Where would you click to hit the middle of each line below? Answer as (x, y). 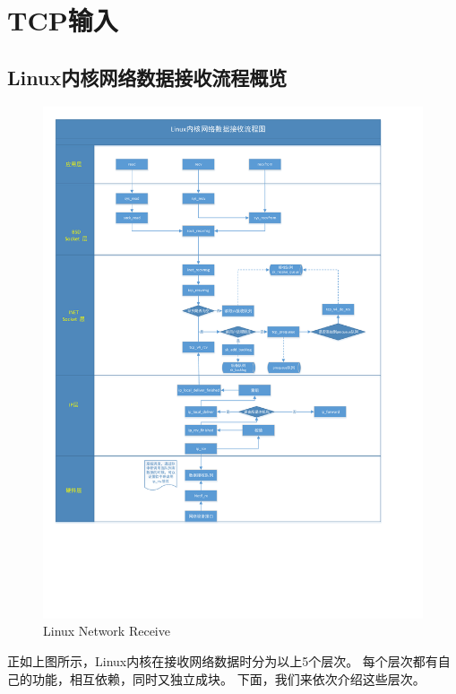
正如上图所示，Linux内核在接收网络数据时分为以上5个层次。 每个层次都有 (223, 661)
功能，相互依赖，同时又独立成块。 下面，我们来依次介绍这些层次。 (228, 678)
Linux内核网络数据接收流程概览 (147, 77)
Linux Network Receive (107, 631)
